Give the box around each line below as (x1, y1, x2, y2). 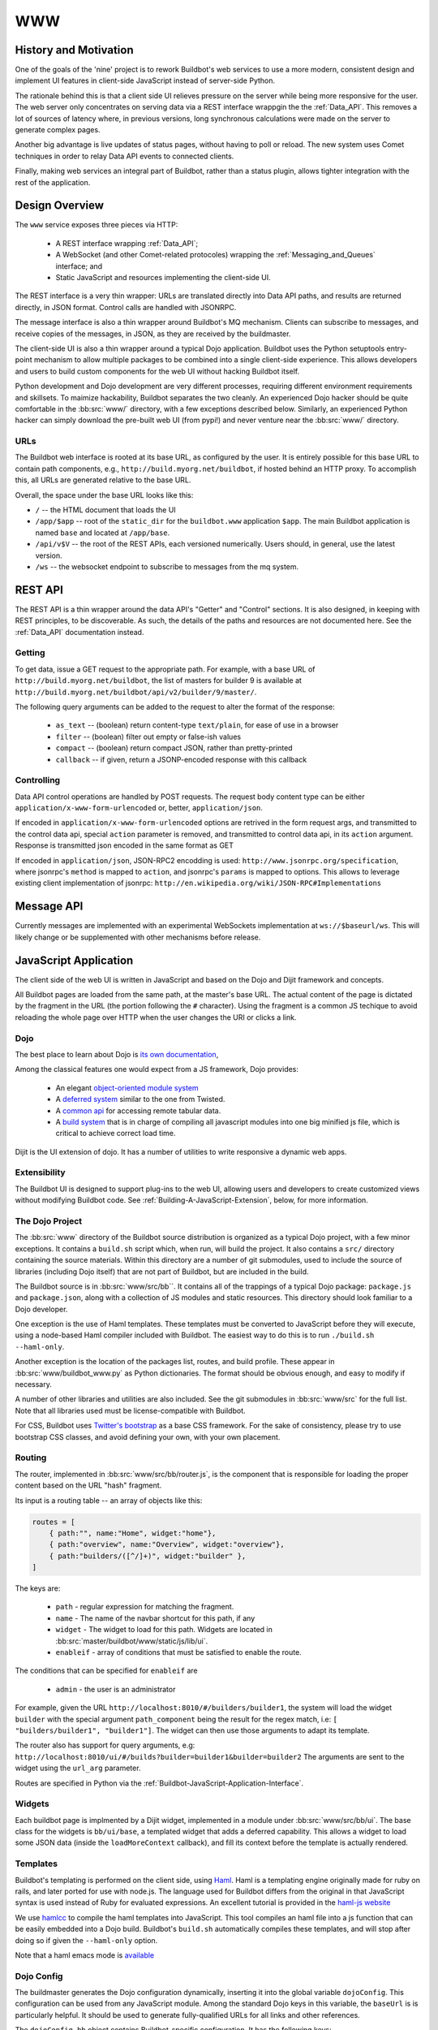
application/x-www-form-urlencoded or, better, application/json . (15, 803, 264, 813)
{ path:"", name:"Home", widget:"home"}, (49, 1528, 217, 1538)
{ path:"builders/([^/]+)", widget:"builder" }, (49, 1551, 247, 1561)
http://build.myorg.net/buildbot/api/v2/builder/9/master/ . (15, 687, 257, 697)
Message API (15, 900, 84, 914)
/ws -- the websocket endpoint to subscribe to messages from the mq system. (35, 562, 299, 572)
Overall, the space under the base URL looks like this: (15, 490, 194, 499)
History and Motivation (15, 43, 134, 57)
